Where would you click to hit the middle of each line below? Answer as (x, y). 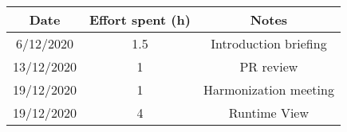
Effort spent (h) (140, 19)
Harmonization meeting (268, 89)
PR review (269, 66)
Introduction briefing (269, 43)
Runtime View (269, 113)
